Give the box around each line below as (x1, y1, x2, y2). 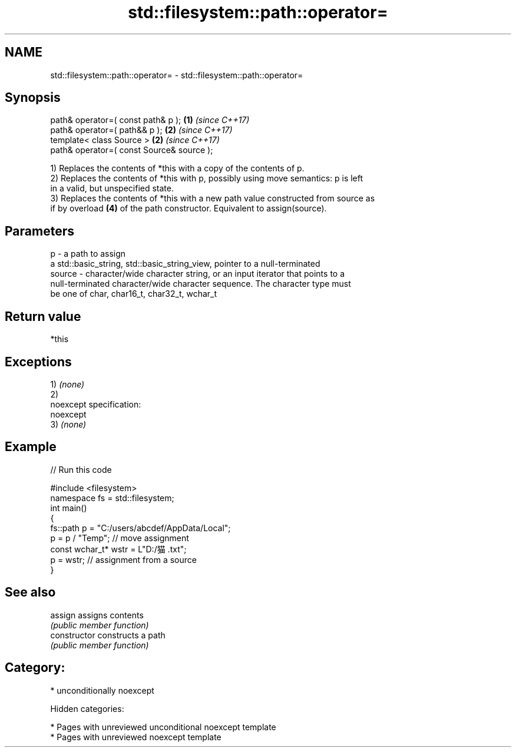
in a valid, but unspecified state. (50, 183, 174, 194)
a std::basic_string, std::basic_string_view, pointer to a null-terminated (50, 259, 320, 269)
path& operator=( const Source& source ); (50, 145, 213, 155)
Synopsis (5, 90, 61, 105)
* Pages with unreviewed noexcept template (50, 731, 221, 742)
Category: (5, 660, 65, 675)
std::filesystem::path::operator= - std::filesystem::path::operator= (50, 69, 303, 80)
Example (5, 439, 57, 455)
